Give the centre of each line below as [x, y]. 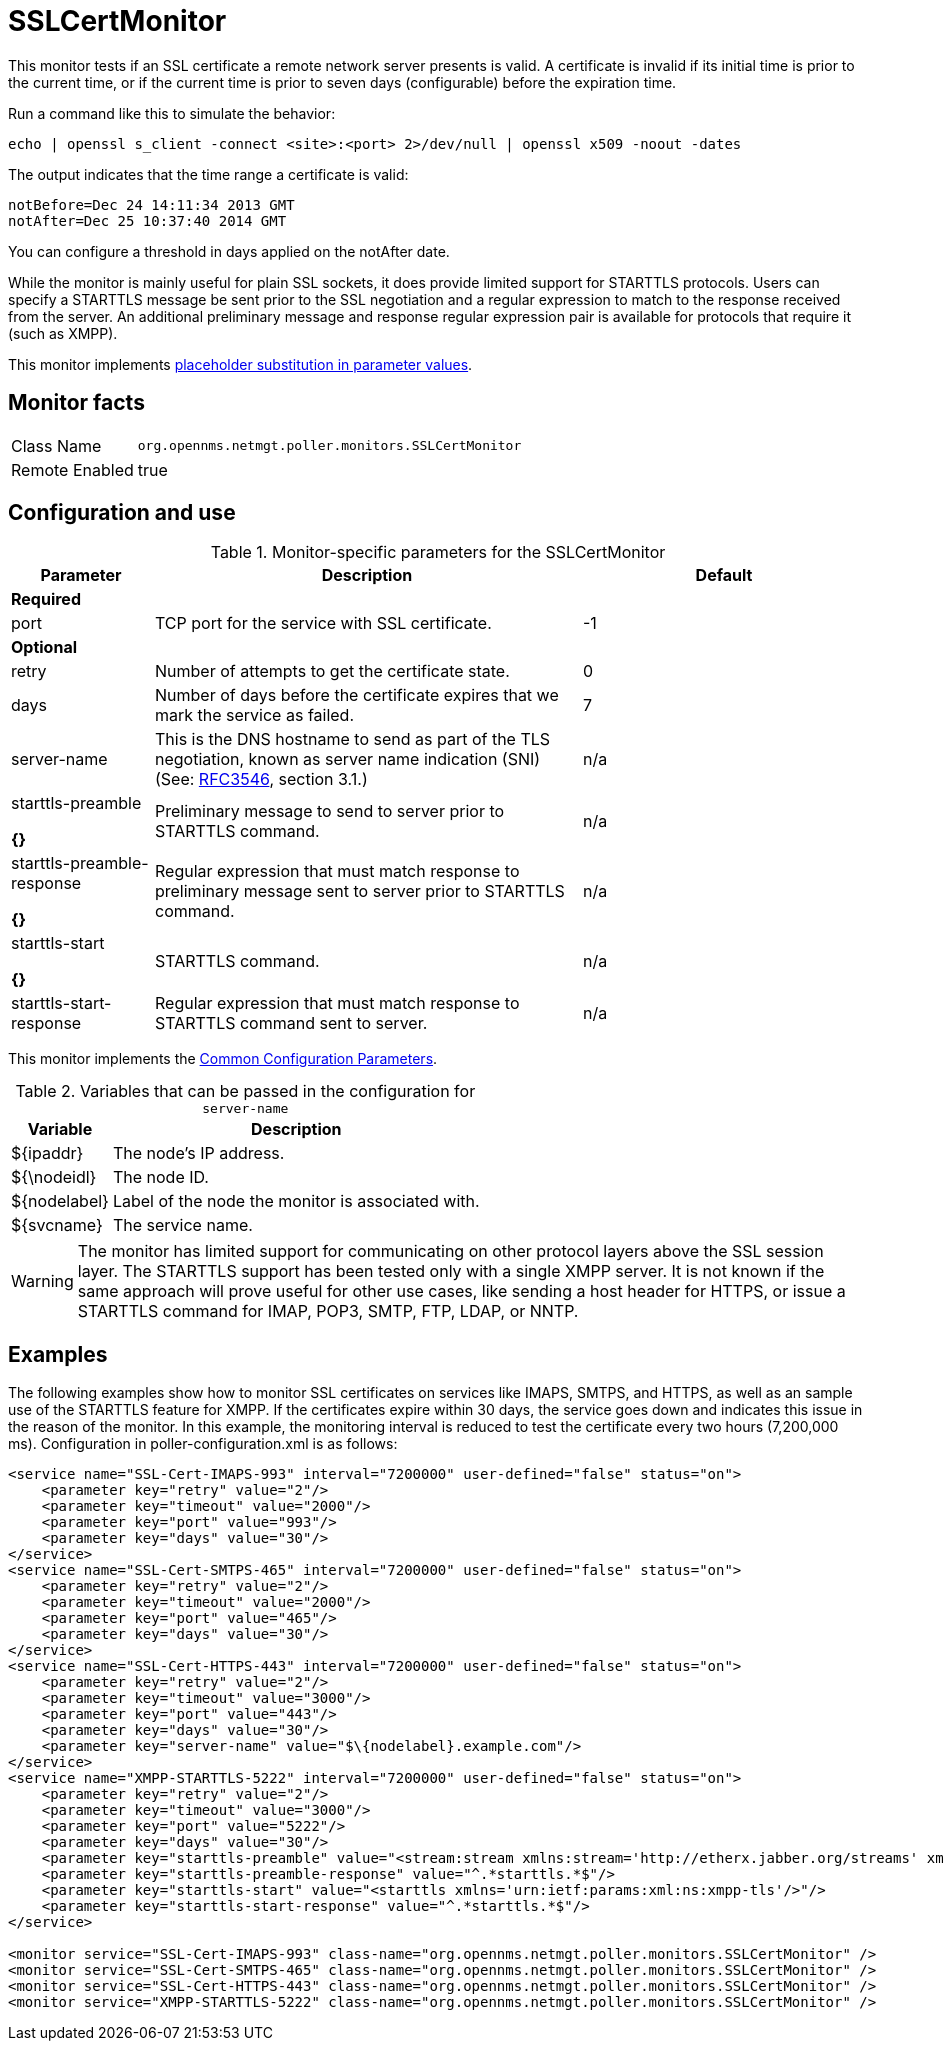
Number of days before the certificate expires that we [356, 695]
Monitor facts [76, 403]
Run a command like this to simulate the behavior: [172, 113]
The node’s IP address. [198, 1153]
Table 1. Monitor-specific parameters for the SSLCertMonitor [438, 552]
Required [46, 599]
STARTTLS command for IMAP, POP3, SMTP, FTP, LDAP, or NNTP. [328, 1311]
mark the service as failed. [254, 715]
